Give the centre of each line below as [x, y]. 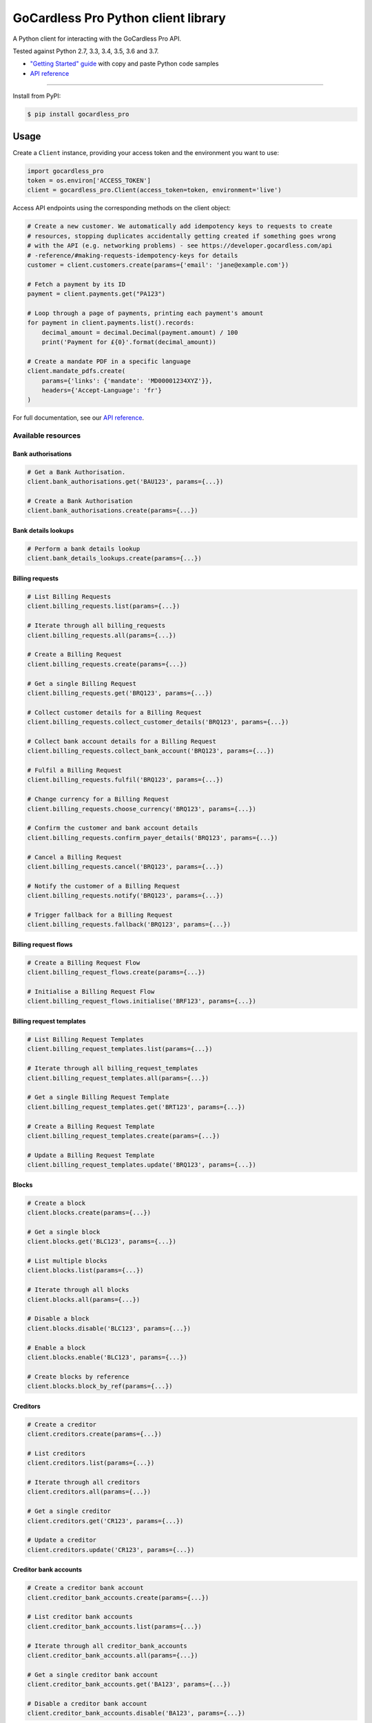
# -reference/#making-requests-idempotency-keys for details [133, 255]
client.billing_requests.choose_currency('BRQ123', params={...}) [142, 809]
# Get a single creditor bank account [93, 1674]
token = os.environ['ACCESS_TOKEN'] [89, 180]
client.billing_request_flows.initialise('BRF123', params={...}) [142, 1001]
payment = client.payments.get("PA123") [96, 294]
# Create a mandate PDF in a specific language [109, 361]
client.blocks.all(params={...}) [84, 1299]
